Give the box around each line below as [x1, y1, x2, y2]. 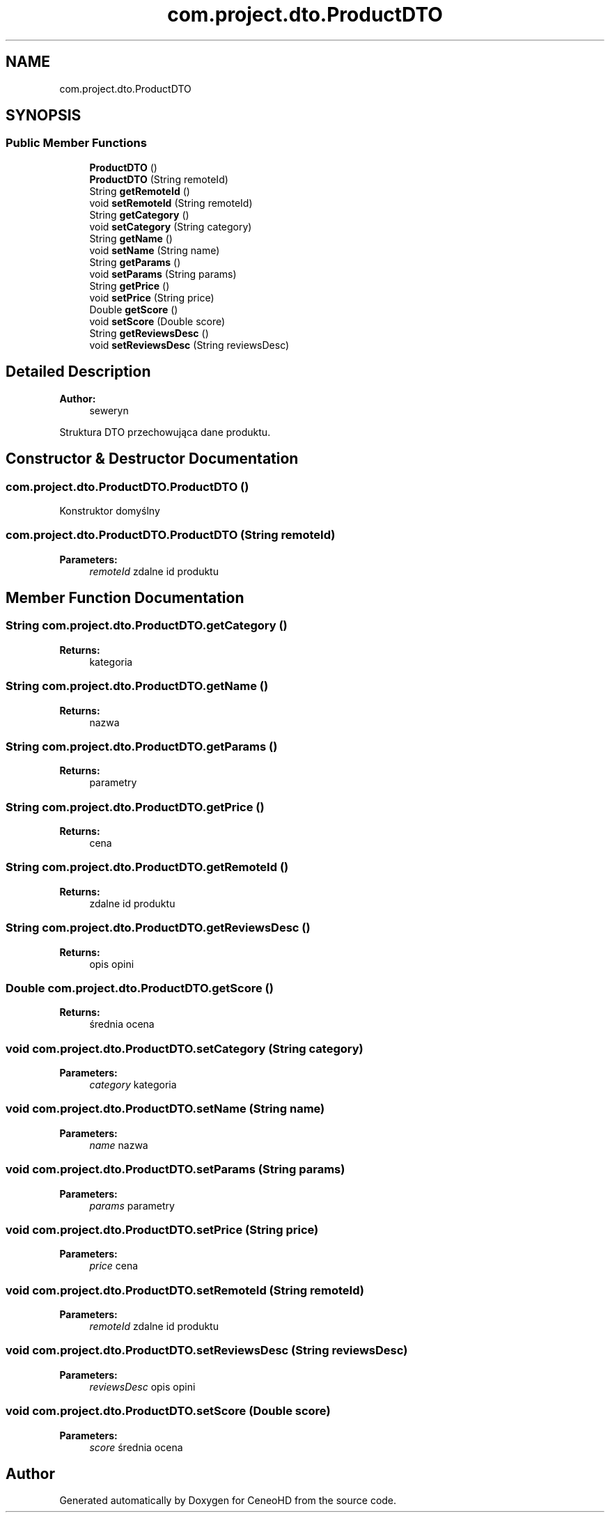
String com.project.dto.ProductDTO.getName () [6, 679, 269, 694]
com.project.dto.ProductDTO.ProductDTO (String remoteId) [6, 528, 336, 542]
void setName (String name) [89, 244, 220, 256]
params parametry [89, 1199, 175, 1212]
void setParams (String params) [89, 267, 237, 280]
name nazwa [89, 1138, 148, 1151]
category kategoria [89, 1079, 177, 1091]
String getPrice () [89, 279, 170, 292]
